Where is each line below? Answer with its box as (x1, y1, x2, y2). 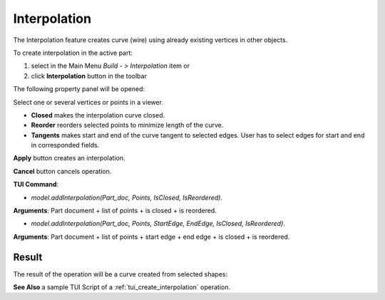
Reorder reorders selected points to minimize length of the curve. (31, 121, 224, 130)
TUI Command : (13, 180, 59, 189)
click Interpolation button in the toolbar (31, 71, 148, 80)
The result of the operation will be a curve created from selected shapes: (13, 269, 228, 278)
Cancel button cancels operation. (13, 167, 112, 175)
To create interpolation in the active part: (13, 48, 133, 57)
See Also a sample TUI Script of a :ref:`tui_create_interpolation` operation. (13, 283, 231, 291)
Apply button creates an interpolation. (13, 154, 125, 162)
